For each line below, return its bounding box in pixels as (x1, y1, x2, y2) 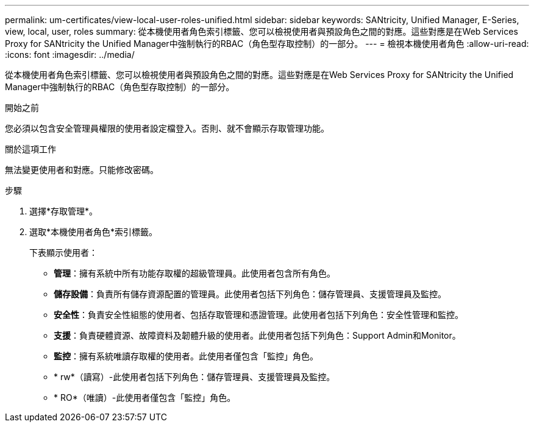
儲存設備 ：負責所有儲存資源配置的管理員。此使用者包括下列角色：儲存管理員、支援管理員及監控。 (54, 289, 446, 299)
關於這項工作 (5, 144, 56, 154)
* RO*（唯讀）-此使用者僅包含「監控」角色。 (54, 392, 236, 403)
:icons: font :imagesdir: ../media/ (5, 49, 135, 60)
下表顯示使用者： (29, 247, 98, 258)
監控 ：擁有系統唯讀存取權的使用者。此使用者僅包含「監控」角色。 (54, 351, 318, 361)
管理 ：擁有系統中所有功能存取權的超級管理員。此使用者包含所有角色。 (54, 268, 335, 278)
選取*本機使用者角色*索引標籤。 (29, 227, 158, 237)
